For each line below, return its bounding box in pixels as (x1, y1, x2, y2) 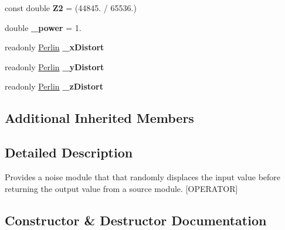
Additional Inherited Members (5, 109, 194, 127)
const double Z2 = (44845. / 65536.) (5, 2, 137, 13)
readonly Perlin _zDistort (5, 80, 104, 92)
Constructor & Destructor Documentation (5, 211, 267, 229)
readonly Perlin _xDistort (5, 41, 104, 53)
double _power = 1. (5, 21, 82, 33)
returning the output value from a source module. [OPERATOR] (5, 182, 238, 194)
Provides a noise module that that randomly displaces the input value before (5, 170, 281, 183)
